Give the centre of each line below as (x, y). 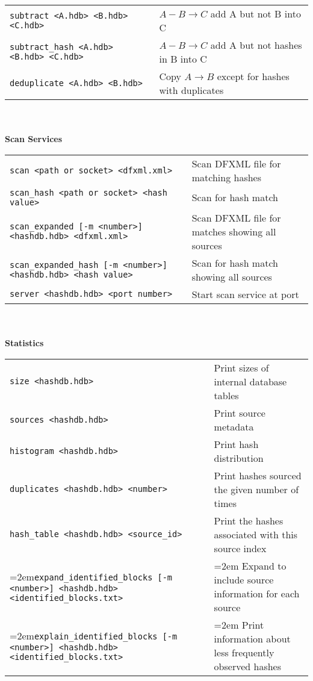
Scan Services (34, 139)
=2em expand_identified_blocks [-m (91, 577)
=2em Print (239, 624)
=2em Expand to (250, 565)
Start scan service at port (245, 294)
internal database (250, 381)
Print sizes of (241, 367)
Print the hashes (249, 520)
